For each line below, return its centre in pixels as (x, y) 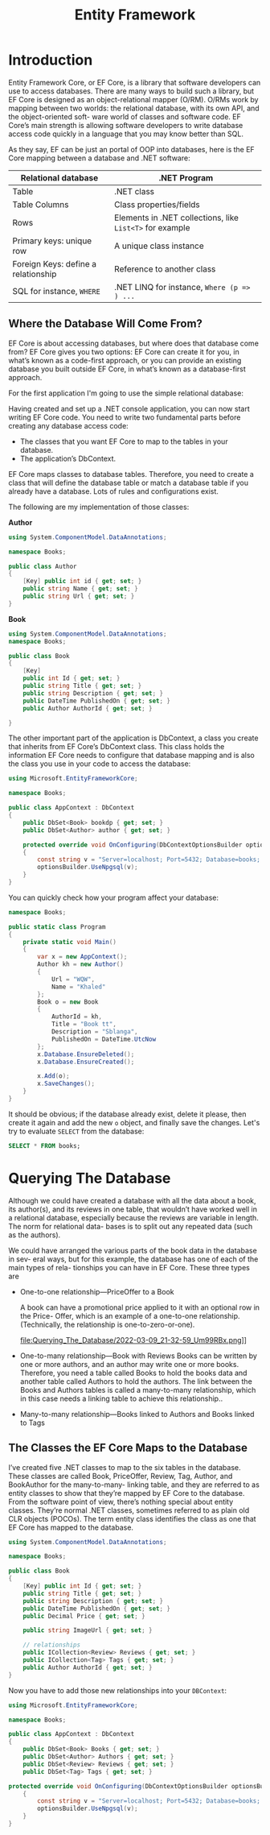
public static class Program (57, 927)
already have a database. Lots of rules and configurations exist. (114, 491)
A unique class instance (159, 246)
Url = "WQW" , (73, 979)
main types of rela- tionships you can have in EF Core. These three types (129, 1267)
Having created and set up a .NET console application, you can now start (129, 408)
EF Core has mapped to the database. (71, 1527)
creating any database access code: (68, 425)
